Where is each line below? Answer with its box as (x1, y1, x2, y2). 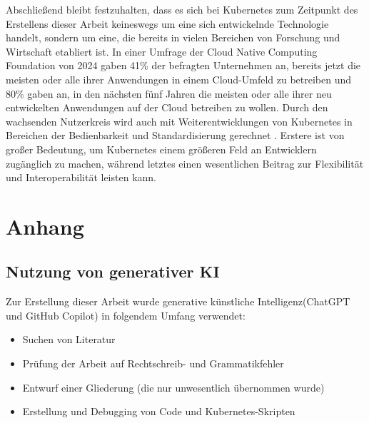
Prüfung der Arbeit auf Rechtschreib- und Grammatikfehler (22, 356, 284, 371)
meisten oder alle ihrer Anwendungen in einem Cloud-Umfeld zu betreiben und (6, 71, 352, 86)
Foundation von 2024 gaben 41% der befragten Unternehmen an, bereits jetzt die (6, 58, 361, 73)
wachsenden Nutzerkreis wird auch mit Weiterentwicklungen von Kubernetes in (6, 113, 353, 128)
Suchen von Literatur (22, 332, 116, 347)
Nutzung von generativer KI (6, 260, 220, 282)
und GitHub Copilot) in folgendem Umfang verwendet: (6, 307, 246, 322)
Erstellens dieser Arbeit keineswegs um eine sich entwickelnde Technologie (6, 16, 329, 31)
